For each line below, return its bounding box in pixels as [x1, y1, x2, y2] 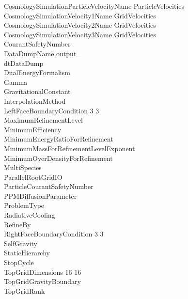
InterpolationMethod [4, 95, 66, 106]
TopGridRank [4, 285, 45, 296]
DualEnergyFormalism [4, 67, 70, 78]
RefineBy [4, 219, 31, 229]
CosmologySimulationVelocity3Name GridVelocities [4, 29, 156, 39]
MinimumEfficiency [4, 124, 62, 134]
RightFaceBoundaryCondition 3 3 [4, 229, 104, 239]
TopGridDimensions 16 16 [4, 267, 81, 277]
